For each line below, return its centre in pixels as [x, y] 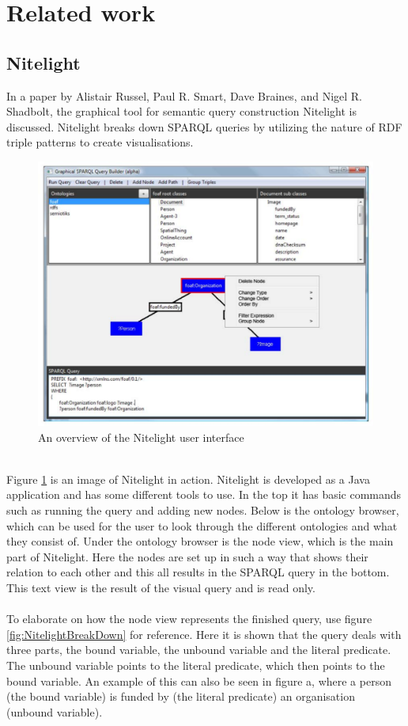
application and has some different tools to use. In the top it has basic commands [204, 494]
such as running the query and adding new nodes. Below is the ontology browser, [203, 510]
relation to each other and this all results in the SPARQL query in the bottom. [198, 572]
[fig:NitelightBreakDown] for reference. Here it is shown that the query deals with [204, 634]
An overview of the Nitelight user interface [141, 437]
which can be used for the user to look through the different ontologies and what [202, 525]
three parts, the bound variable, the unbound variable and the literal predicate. [199, 650]
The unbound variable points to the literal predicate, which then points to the [196, 665]
